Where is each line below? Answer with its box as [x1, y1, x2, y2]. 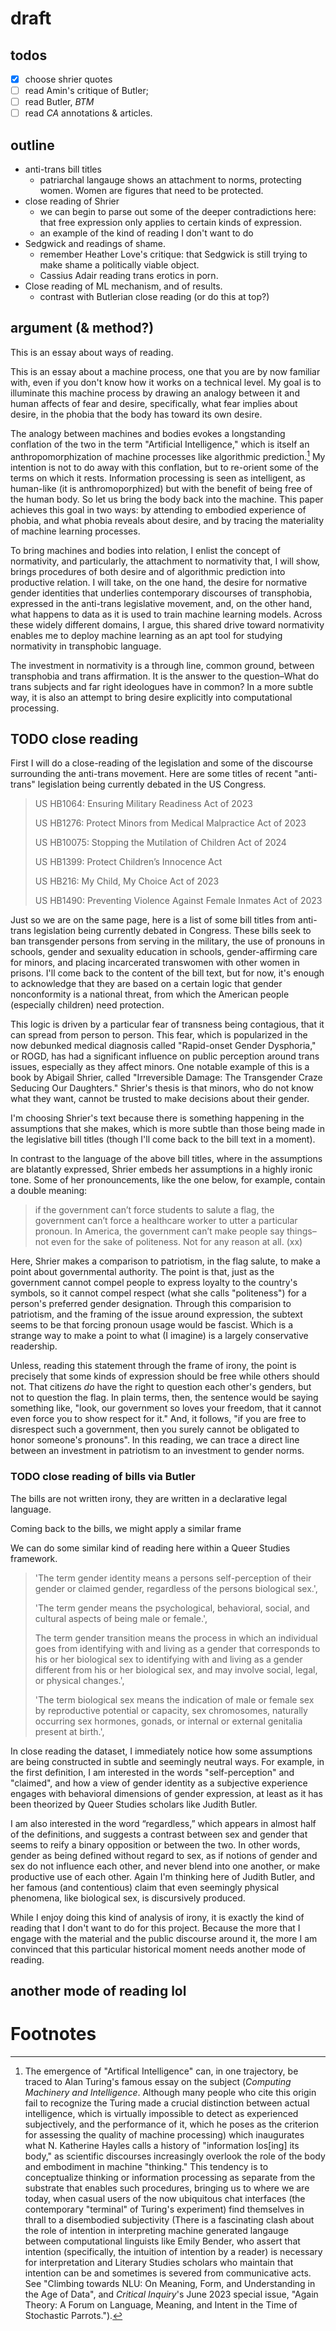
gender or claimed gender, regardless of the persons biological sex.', [34, 1582, 318, 1594]
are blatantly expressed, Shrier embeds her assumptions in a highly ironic [10, 1163, 313, 1176]
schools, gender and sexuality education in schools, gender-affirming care [10, 946, 318, 958]
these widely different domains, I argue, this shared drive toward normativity [10, 618, 325, 631]
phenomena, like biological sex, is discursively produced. [10, 1892, 246, 1904]
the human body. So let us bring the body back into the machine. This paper [10, 493, 324, 505]
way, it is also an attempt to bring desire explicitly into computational [10, 691, 293, 703]
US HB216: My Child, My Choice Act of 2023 [34, 875, 220, 887]
